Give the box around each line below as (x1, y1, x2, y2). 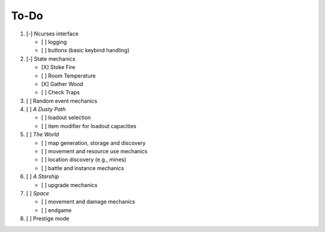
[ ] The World (26, 131, 60, 138)
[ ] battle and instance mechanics (41, 164, 125, 171)
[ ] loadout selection (41, 114, 91, 121)
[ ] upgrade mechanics (41, 181, 97, 189)
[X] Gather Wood (41, 80, 84, 87)
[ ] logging (41, 38, 67, 45)
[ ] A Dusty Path (26, 106, 66, 113)
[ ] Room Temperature (41, 72, 96, 79)
